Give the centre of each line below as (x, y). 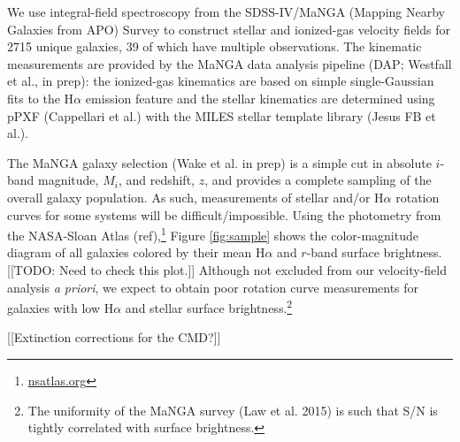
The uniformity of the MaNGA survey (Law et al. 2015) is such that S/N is (233, 410)
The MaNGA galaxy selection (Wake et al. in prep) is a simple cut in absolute (219, 162)
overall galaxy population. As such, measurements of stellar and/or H (195, 197)
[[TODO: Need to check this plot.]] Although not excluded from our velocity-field (227, 269)
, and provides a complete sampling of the (318, 180)
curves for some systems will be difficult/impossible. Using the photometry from (224, 214)
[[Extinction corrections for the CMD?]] (114, 337)
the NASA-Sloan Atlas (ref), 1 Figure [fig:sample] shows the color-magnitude (213, 234)
